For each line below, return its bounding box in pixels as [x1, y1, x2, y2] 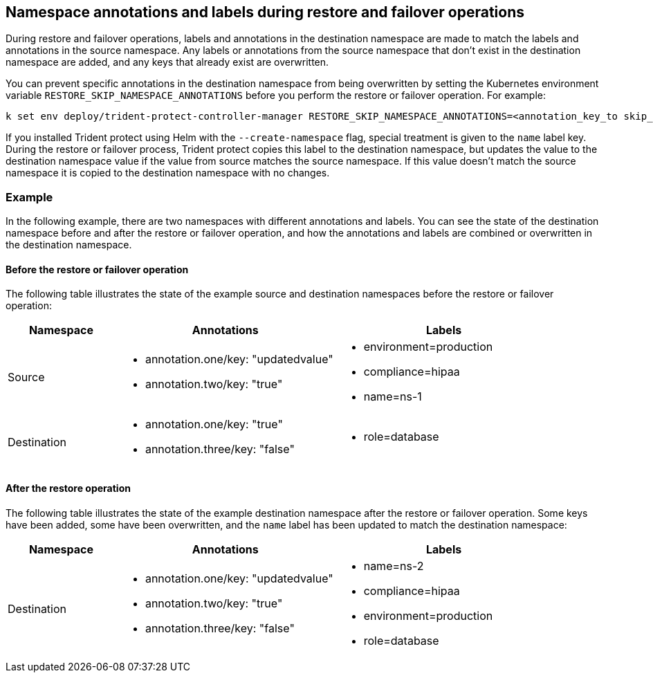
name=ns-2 [363, 558, 424, 573]
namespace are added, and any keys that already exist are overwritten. [6, 56, 329, 68]
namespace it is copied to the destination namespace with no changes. [6, 167, 330, 179]
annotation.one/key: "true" [145, 417, 283, 432]
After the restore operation [6, 482, 131, 494]
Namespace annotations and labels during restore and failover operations [6, 3, 524, 21]
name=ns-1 [363, 390, 422, 404]
